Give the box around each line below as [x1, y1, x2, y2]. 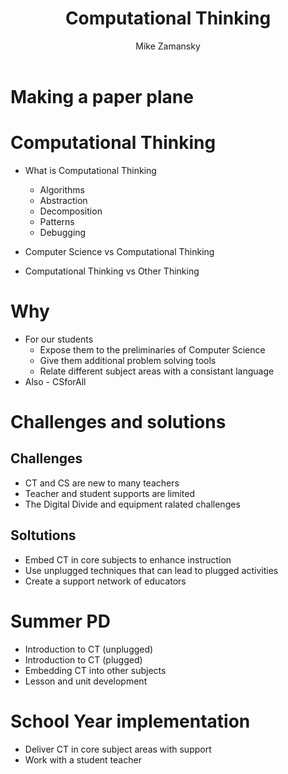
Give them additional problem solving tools [39, 354, 217, 366]
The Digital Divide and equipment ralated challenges [24, 498, 241, 510]
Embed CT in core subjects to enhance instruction [24, 553, 232, 566]
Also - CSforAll [24, 375, 87, 387]
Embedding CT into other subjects [24, 664, 167, 676]
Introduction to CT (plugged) [24, 653, 143, 666]
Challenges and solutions [10, 411, 227, 433]
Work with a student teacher [24, 753, 142, 766]
